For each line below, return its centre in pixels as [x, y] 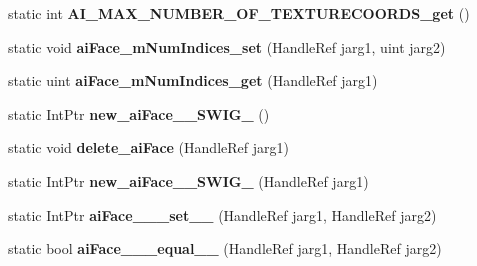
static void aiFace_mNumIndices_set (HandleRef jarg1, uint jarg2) [227, 46]
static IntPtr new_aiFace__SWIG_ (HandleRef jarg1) [188, 180]
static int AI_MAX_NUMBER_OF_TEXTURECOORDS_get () [239, 13]
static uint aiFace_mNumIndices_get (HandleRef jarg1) [193, 80]
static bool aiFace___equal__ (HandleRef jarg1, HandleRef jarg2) [225, 248]
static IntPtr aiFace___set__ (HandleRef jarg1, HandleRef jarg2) [222, 214]
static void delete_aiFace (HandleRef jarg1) [148, 147]
